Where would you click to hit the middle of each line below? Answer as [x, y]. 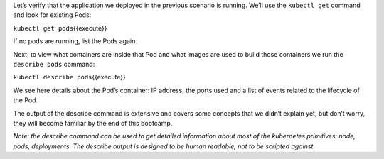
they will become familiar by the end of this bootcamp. [93, 123]
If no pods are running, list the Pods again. [75, 41]
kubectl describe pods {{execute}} [69, 77]
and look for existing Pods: [52, 15]
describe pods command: [54, 64]
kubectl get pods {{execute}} [60, 28]
